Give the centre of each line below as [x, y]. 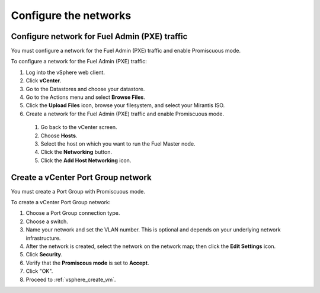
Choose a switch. [47, 221]
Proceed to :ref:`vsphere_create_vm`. [71, 279]
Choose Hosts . [59, 136]
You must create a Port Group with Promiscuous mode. [78, 191]
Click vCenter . [44, 81]
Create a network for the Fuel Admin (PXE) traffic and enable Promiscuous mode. [125, 114]
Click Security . [44, 255]
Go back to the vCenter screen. [79, 127]
